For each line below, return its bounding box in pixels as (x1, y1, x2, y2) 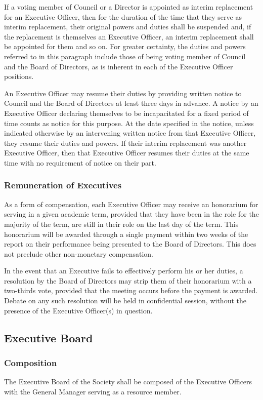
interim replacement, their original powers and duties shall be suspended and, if (4, 21, 251, 32)
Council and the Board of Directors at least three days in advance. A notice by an (4, 98, 258, 108)
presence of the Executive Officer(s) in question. (4, 305, 153, 315)
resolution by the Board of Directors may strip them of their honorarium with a (4, 275, 252, 286)
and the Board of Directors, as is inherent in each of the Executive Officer (4, 61, 233, 71)
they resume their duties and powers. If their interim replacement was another (4, 137, 247, 148)
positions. (4, 71, 34, 82)
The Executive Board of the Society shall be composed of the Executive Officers (4, 376, 252, 387)
